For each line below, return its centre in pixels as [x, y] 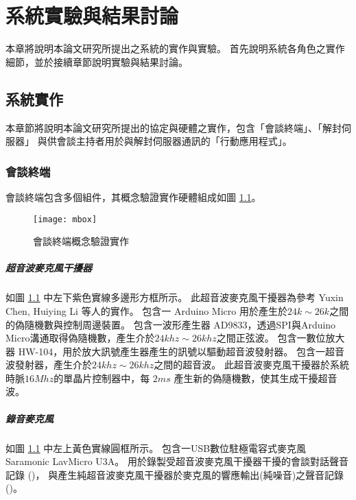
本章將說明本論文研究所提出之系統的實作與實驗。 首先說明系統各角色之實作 [175, 48]
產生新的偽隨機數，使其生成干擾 [246, 378]
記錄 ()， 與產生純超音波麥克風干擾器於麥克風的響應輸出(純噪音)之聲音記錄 [175, 474]
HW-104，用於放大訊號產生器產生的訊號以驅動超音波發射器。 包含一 [171, 351]
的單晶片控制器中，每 [102, 378]
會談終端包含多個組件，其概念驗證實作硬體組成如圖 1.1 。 [133, 197]
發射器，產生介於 [53, 365]
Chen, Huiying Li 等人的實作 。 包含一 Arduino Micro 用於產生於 [146, 310]
